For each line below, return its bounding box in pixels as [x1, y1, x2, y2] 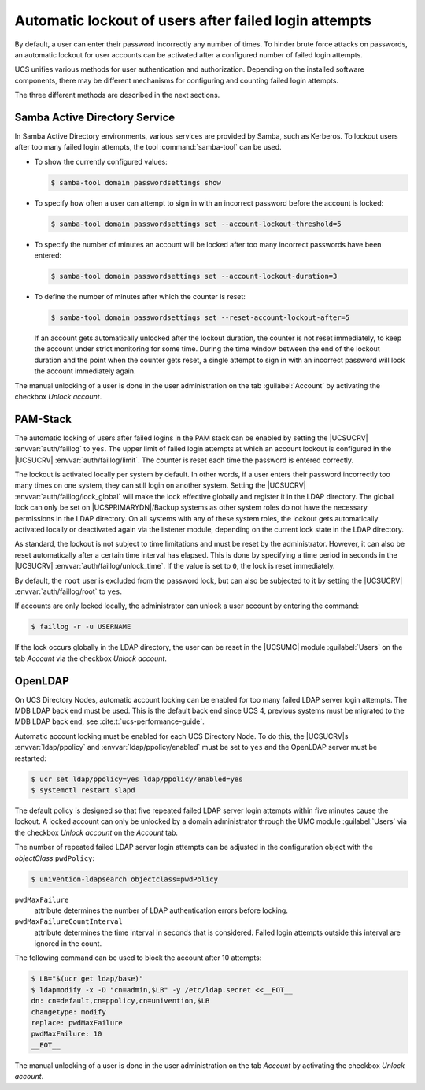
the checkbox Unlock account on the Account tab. [14, 828, 179, 837]
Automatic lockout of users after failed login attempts [14, 12, 371, 29]
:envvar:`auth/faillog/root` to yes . [14, 587, 122, 596]
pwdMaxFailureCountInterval [14, 918, 124, 926]
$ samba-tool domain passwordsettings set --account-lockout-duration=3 [50, 272, 338, 281]
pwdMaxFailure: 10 [31, 1029, 102, 1039]
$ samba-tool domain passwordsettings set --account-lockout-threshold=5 [50, 219, 342, 228]
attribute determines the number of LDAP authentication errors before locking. [34, 906, 289, 915]
